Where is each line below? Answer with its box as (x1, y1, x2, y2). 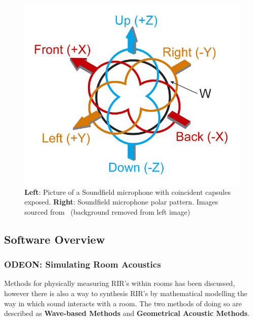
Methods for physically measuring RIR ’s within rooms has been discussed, (4, 278, 235, 288)
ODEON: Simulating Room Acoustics (4, 258, 161, 271)
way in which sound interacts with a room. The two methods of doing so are (4, 298, 242, 308)
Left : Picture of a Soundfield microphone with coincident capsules (24, 186, 231, 197)
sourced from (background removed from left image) (24, 206, 191, 217)
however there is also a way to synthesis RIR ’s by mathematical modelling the (4, 287, 247, 298)
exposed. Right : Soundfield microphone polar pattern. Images (24, 196, 218, 207)
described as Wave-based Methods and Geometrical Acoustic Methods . (4, 308, 250, 318)
